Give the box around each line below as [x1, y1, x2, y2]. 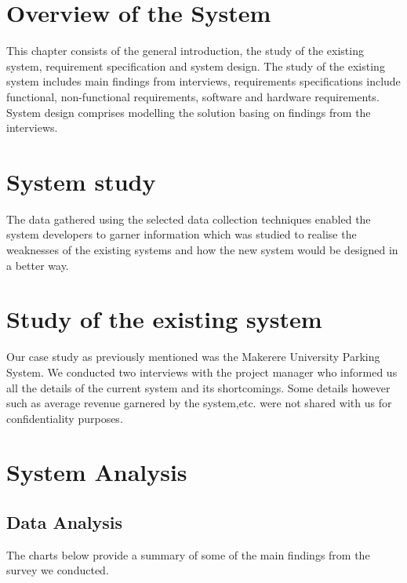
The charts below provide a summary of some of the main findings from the [6, 546, 370, 563]
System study [6, 165, 156, 197]
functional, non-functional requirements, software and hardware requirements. [6, 88, 380, 104]
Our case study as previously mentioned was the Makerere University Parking [6, 348, 380, 365]
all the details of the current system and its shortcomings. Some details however [6, 379, 391, 395]
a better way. [6, 257, 69, 273]
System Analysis [6, 456, 187, 488]
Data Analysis [6, 510, 123, 534]
